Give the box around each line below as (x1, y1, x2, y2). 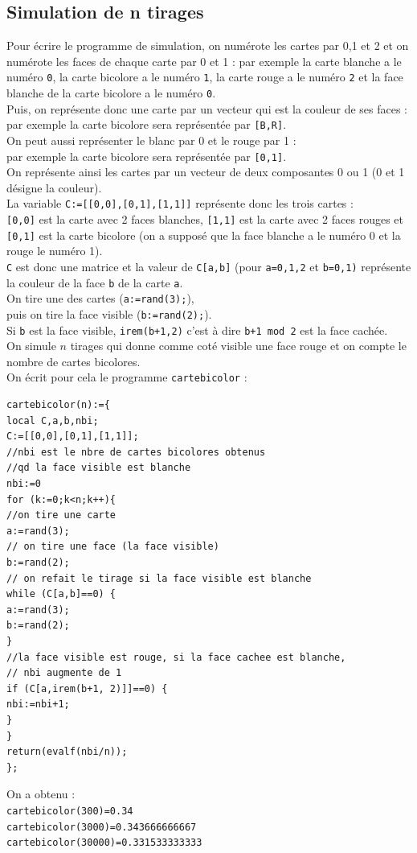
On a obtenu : (6, 785, 76, 802)
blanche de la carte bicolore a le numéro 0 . (6, 84, 216, 101)
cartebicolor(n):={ (6, 399, 110, 411)
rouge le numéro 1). (6, 242, 103, 259)
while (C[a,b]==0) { (6, 588, 117, 600)
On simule (6, 337, 56, 354)
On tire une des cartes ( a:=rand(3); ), (6, 290, 194, 307)
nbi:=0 (6, 478, 41, 490)
